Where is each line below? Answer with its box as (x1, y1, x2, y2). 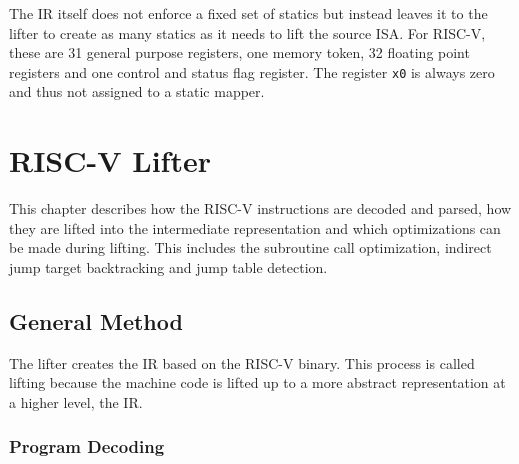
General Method (9, 305, 183, 336)
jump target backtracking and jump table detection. (9, 256, 328, 277)
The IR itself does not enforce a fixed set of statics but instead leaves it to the (9, 3, 488, 23)
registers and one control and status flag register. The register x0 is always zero (9, 61, 495, 82)
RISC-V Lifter (9, 140, 211, 181)
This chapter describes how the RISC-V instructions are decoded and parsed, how (9, 198, 512, 219)
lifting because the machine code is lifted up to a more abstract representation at (9, 372, 506, 393)
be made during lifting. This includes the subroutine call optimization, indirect (9, 237, 492, 258)
